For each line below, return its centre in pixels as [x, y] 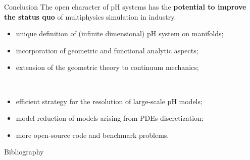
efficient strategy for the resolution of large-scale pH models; [109, 101]
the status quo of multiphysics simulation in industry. [90, 16]
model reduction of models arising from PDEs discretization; [110, 118]
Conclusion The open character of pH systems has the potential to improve [125, 7]
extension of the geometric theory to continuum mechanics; [107, 67]
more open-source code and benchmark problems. [92, 135]
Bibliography [24, 152]
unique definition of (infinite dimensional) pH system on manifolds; [120, 33]
